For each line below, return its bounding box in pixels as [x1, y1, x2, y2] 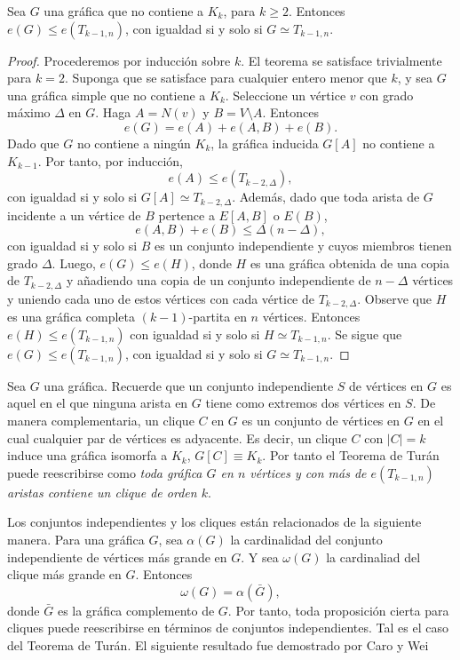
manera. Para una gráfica [7, 530, 145, 549]
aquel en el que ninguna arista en [7, 394, 188, 412]
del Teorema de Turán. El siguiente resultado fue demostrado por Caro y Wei [7, 636, 429, 655]
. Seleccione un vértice [225, 85, 346, 104]
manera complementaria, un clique [7, 411, 194, 430]
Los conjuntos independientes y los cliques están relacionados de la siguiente [7, 513, 422, 531]
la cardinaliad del [326, 547, 421, 566]
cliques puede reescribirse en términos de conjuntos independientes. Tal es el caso [7, 618, 448, 637]
